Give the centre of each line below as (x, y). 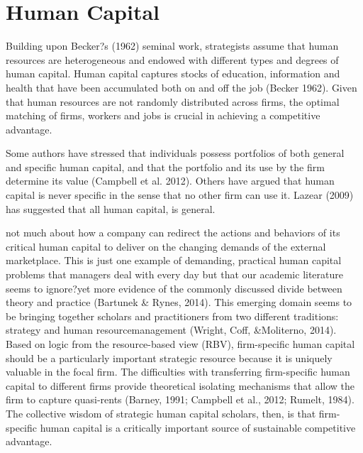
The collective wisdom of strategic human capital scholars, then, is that (161, 413)
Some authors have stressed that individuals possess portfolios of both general (175, 153)
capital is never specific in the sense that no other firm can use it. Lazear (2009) (180, 195)
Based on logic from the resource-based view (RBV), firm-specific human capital (180, 344)
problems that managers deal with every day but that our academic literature (174, 274)
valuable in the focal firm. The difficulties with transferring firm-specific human (178, 372)
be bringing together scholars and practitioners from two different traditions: (172, 316)
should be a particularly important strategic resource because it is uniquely (169, 358)
